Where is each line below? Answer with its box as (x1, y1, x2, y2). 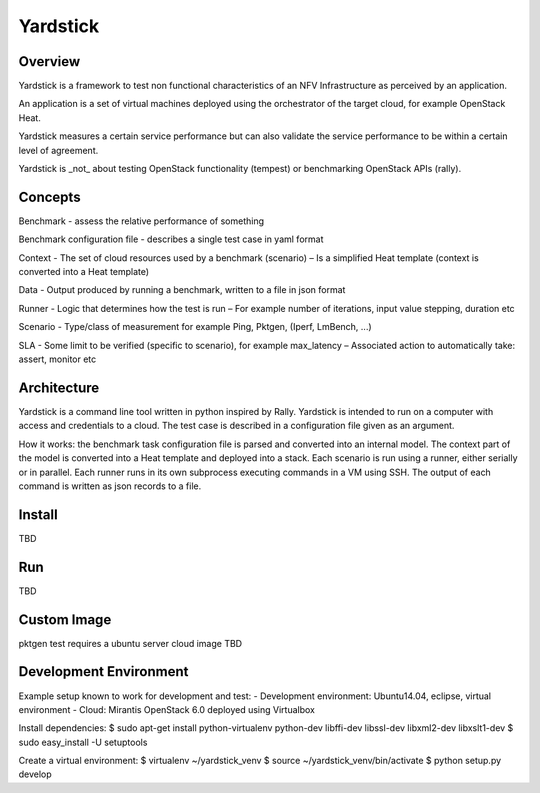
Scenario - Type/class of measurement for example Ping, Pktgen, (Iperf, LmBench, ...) (18, 321, 372, 333)
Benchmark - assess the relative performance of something (18, 215, 265, 227)
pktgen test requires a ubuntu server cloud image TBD (18, 637, 243, 649)
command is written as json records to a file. (18, 480, 202, 492)
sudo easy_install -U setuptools (18, 736, 148, 748)
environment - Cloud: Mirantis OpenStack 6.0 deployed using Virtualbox (18, 703, 315, 715)
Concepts (18, 188, 81, 205)
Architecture (18, 379, 100, 396)
